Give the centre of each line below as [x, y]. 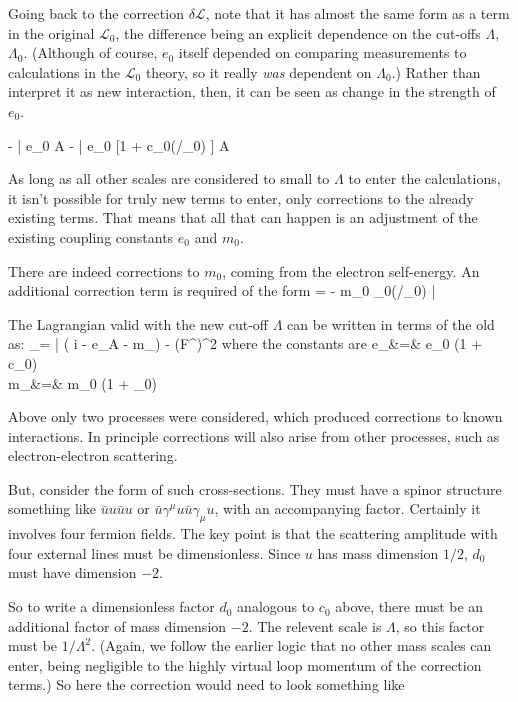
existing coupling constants [91, 236]
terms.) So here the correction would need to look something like [206, 684]
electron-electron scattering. [93, 455]
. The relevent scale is [315, 625]
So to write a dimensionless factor [111, 606]
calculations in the [64, 71]
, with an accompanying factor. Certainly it [347, 508]
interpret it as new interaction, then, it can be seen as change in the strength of [252, 91]
